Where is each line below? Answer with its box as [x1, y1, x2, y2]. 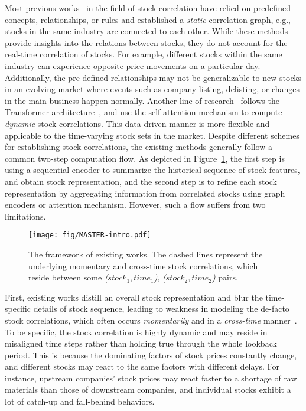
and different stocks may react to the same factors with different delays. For [5, 360, 280, 373]
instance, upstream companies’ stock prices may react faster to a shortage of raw [5, 371, 297, 384]
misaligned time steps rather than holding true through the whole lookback [5, 337, 277, 350]
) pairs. [211, 271, 238, 283]
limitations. [5, 210, 46, 222]
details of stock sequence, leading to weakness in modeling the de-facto [33, 302, 289, 315]
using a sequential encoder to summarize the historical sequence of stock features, [5, 164, 300, 176]
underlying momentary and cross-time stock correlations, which [28, 259, 258, 272]
